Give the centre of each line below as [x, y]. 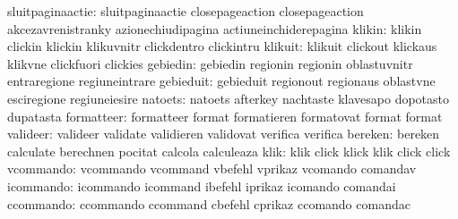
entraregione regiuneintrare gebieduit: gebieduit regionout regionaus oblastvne [221, 81]
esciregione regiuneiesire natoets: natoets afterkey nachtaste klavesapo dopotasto [228, 98]
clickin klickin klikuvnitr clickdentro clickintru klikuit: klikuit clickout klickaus [222, 46]
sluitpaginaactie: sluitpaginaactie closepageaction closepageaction [186, 11]
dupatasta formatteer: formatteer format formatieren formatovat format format [225, 116]
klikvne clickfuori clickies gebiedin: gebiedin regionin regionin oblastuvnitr [210, 63]
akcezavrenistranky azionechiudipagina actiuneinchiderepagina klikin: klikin [215, 28]
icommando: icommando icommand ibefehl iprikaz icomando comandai [202, 185]
